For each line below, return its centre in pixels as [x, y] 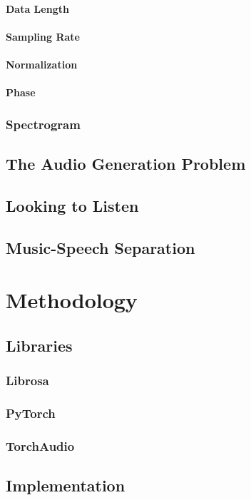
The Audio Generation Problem [126, 163]
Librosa [27, 381]
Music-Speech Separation [101, 247]
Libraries [39, 345]
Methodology [72, 300]
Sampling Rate [43, 36]
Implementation [66, 485]
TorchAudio [40, 445]
